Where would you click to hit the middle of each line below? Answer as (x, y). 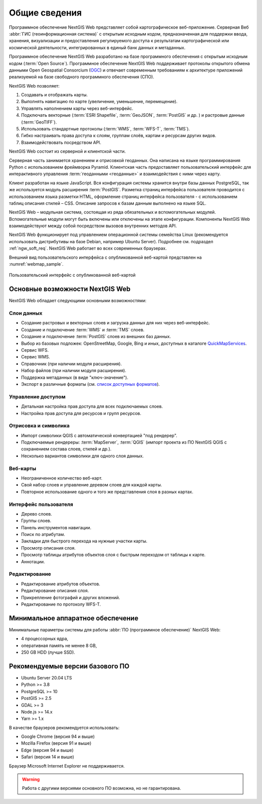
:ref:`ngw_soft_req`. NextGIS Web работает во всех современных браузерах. (88, 249)
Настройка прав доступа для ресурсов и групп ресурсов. (81, 413)
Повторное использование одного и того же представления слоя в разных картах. (107, 492)
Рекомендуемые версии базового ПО (69, 666)
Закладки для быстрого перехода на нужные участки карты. (84, 541)
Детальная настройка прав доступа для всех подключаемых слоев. (92, 407)
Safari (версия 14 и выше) (48, 757)
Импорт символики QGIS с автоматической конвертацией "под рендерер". (99, 435)
